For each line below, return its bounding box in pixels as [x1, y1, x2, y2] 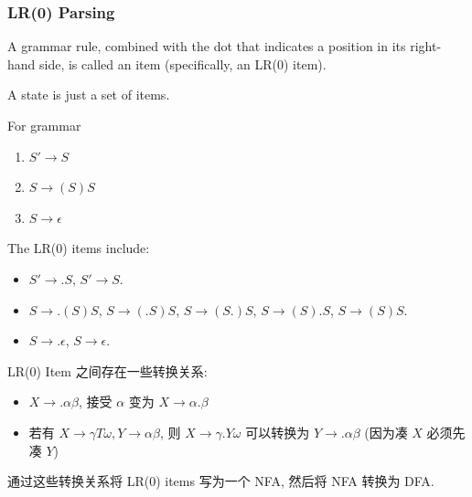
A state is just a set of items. [7, 85, 170, 104]
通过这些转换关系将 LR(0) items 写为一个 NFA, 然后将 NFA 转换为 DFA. [7, 471, 434, 491]
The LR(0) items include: [7, 238, 150, 258]
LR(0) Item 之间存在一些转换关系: [7, 361, 208, 380]
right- [410, 37, 442, 56]
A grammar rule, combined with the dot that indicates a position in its [7, 37, 406, 56]
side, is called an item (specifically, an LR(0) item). [39, 54, 327, 73]
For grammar [7, 116, 81, 134]
